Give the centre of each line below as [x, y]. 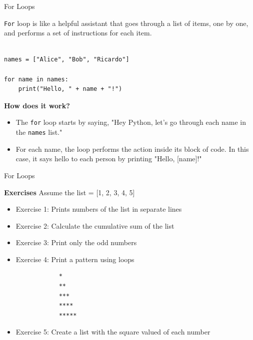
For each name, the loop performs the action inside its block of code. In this [132, 149]
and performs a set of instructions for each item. [78, 33]
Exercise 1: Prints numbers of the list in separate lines [99, 209]
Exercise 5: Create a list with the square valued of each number [113, 332]
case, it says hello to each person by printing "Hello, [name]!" [109, 159]
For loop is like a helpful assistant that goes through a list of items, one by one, [126, 23]
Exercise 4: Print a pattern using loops [75, 259]
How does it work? [37, 105]
